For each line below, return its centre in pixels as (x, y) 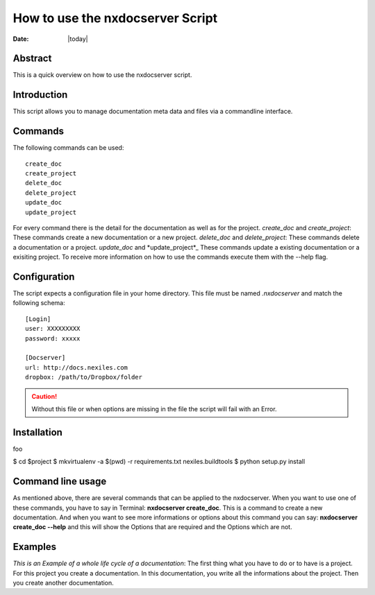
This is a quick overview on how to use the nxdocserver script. (102, 75)
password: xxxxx (53, 338)
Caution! (44, 396)
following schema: (39, 303)
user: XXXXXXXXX (53, 329)
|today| (78, 39)
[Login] (38, 319)
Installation (37, 432)
